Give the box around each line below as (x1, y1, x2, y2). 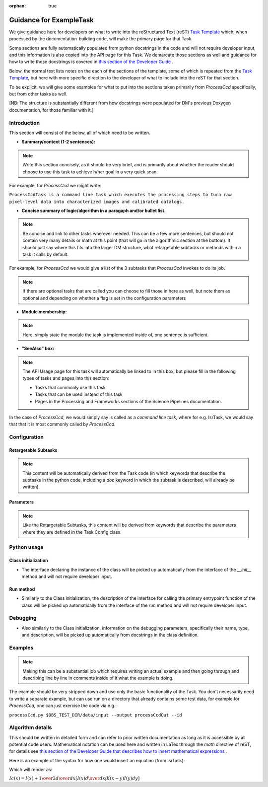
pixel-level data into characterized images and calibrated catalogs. (9, 199, 185, 205)
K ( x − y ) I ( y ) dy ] (106, 775, 140, 781)
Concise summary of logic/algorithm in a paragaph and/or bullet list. (21, 208, 166, 214)
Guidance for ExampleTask (9, 15, 94, 24)
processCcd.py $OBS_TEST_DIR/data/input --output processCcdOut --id (9, 712, 182, 717)
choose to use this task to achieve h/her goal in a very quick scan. (22, 169, 158, 175)
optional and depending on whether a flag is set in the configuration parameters (22, 295, 186, 301)
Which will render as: (9, 767, 52, 773)
